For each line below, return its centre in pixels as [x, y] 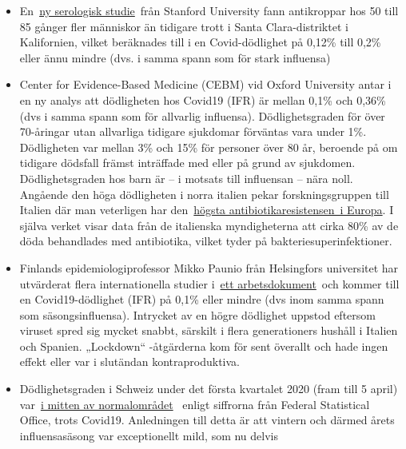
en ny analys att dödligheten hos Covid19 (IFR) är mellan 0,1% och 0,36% [203, 99]
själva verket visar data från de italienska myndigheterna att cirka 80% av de [209, 225]
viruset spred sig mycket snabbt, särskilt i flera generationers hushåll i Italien [209, 330]
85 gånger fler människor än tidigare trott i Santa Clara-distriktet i [184, 26]
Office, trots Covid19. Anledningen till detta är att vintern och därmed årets [207, 420]
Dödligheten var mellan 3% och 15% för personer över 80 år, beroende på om [209, 147]
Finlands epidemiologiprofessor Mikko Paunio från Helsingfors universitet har [209, 267]
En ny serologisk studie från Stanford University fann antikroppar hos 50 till [209, 10]
